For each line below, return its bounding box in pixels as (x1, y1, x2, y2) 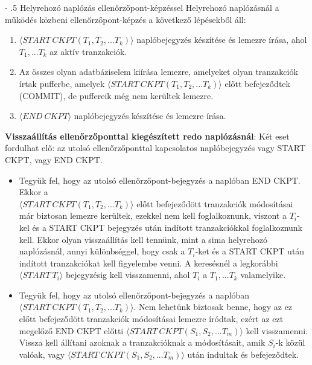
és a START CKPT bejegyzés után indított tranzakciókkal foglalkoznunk (32, 221, 303, 233)
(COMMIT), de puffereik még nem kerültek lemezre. (19, 89, 214, 102)
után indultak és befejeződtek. (187, 347, 299, 360)
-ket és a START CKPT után (195, 245, 305, 257)
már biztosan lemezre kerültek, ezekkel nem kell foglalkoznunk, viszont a (19, 209, 287, 222)
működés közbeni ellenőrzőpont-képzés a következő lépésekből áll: (5, 13, 246, 25)
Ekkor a (19, 186, 48, 198)
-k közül (275, 336, 305, 349)
